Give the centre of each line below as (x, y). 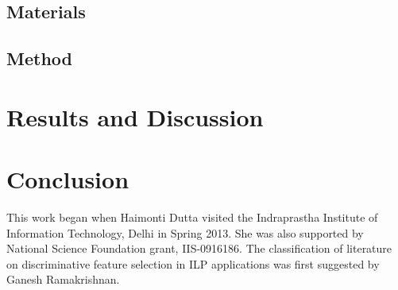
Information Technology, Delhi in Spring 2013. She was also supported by (185, 232)
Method (39, 58)
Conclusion (68, 179)
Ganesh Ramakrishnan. (63, 279)
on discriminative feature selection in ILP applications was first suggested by (193, 263)
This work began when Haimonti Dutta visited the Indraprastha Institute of (192, 217)
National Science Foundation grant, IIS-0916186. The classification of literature (199, 248)
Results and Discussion (135, 116)
